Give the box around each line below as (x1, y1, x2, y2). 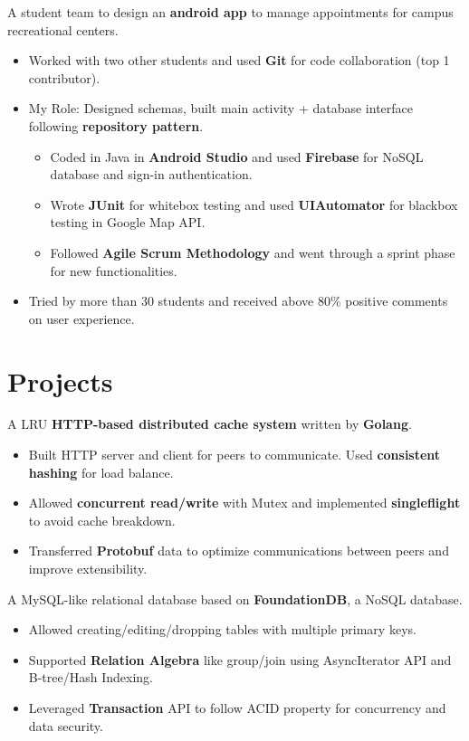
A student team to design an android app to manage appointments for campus (7, 3, 454, 21)
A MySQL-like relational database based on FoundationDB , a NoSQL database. (7, 589, 463, 608)
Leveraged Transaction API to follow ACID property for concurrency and (28, 698, 446, 717)
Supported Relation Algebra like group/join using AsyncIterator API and (28, 650, 452, 669)
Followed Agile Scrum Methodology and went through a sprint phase (50, 242, 455, 261)
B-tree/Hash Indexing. (28, 668, 153, 687)
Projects (7, 362, 113, 399)
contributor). (28, 68, 100, 87)
